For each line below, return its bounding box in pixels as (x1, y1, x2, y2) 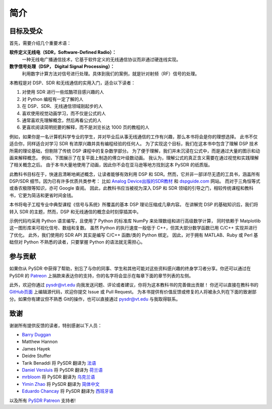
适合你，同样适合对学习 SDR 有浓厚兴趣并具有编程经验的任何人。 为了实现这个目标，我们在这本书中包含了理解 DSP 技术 (9, 141, 258, 147)
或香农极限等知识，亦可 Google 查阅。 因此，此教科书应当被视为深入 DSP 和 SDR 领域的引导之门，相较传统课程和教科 (9, 185, 254, 191)
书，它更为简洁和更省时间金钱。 (9, 192, 76, 198)
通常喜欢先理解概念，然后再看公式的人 (22, 117, 102, 123)
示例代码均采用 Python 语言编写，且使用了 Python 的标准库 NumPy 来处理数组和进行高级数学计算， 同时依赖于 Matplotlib (9, 218, 261, 224)
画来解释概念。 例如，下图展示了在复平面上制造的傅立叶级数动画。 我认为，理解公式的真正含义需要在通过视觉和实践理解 (9, 154, 259, 161)
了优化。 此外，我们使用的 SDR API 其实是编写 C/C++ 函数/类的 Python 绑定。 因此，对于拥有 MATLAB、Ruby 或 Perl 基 (9, 232, 258, 238)
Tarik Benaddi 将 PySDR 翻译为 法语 (22, 360, 96, 366)
